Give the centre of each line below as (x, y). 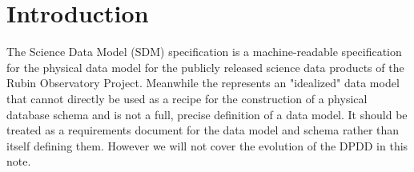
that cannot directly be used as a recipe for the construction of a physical (187, 98)
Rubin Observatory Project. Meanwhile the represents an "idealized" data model (203, 83)
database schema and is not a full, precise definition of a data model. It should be (207, 114)
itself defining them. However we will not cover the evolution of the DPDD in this (207, 145)
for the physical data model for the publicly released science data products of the (205, 67)
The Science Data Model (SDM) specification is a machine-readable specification (204, 52)
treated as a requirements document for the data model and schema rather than (203, 130)
